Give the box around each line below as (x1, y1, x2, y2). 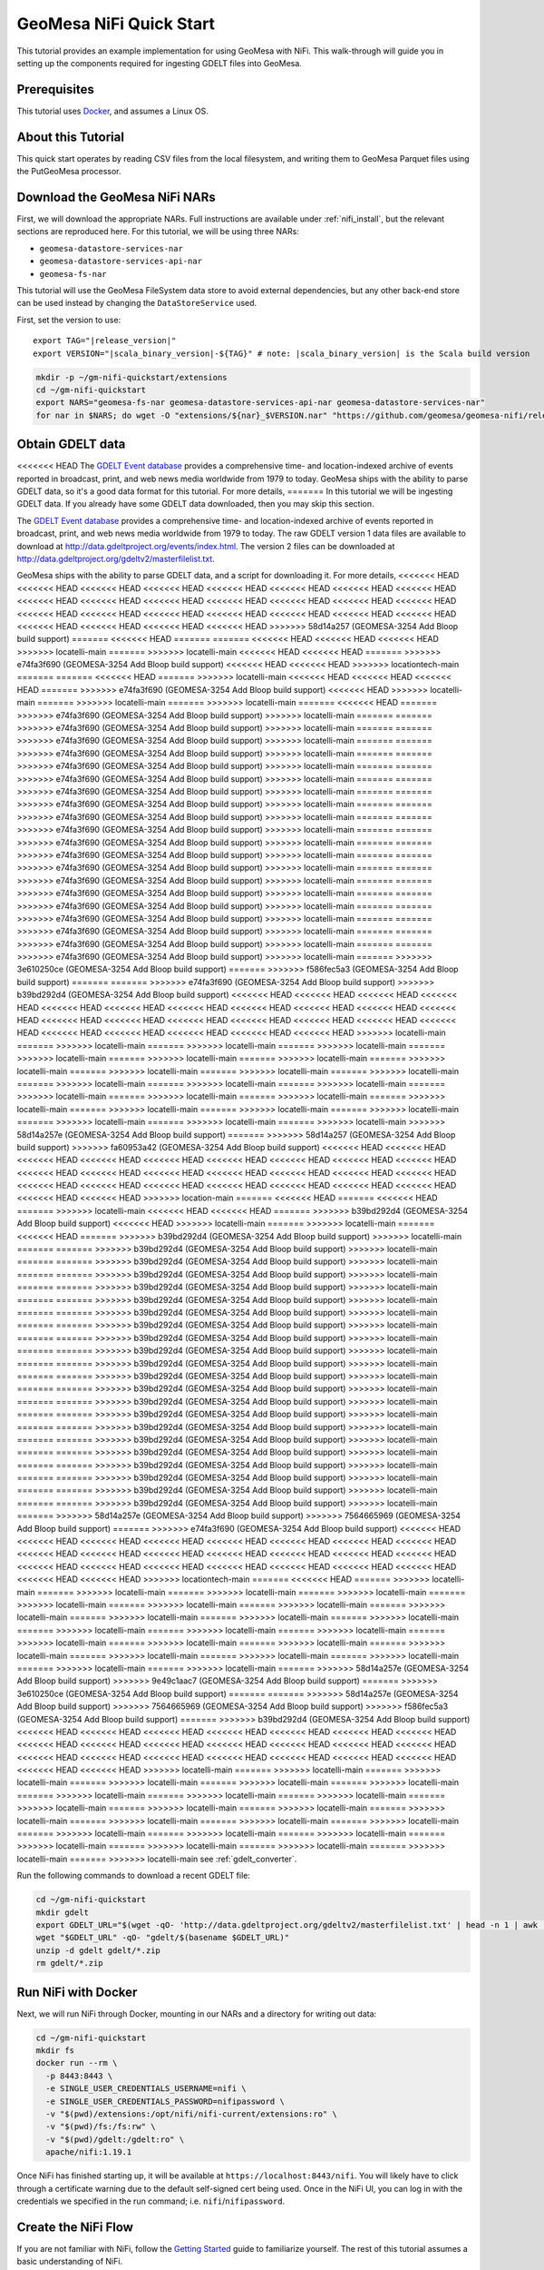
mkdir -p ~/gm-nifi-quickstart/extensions (35, 372, 228, 382)
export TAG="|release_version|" (33, 336, 177, 346)
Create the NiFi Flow (16, 2219, 133, 2235)
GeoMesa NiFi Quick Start (16, 14, 216, 34)
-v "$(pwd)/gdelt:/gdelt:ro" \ (45, 2134, 185, 2145)
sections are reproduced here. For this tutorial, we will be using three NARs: (16, 226, 299, 237)
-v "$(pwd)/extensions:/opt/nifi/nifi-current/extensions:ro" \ (45, 2108, 337, 2119)
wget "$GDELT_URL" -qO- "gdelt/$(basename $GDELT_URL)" (35, 1932, 290, 1943)
